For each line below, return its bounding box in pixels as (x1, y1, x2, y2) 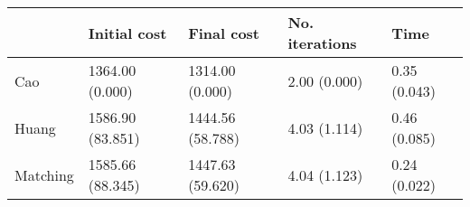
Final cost (188, 22, 260, 43)
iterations (287, 33, 357, 53)
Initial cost (88, 22, 167, 43)
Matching (14, 164, 74, 185)
